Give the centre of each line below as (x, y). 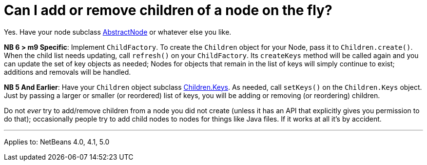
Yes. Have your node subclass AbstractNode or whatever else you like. (118, 32)
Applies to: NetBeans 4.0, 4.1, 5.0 (57, 142)
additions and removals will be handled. (68, 72)
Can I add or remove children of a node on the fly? (168, 10)
